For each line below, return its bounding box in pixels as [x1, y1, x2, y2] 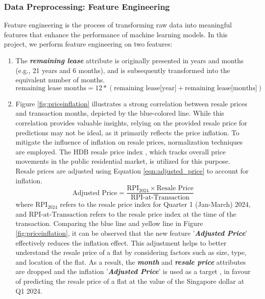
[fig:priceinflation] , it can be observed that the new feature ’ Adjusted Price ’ [15, 227, 247, 238]
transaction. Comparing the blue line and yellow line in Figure [15, 218, 203, 228]
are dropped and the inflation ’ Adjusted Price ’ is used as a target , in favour [15, 266, 251, 276]
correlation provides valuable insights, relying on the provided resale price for [15, 117, 247, 127]
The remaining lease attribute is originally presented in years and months [15, 55, 244, 65]
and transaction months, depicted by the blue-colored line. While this [15, 108, 224, 118]
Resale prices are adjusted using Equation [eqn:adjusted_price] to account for [15, 165, 249, 175]
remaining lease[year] [114, 84, 177, 92]
